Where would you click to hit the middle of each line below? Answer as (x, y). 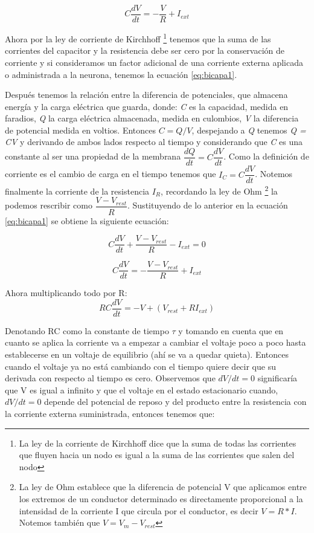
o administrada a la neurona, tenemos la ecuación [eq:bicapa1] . (121, 74)
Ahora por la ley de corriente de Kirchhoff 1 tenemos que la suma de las (138, 38)
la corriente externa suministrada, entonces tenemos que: (110, 414)
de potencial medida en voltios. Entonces (81, 130)
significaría (277, 378)
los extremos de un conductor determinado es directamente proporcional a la (161, 499)
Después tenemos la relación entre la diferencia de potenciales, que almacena (146, 95)
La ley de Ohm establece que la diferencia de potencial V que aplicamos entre (163, 487)
